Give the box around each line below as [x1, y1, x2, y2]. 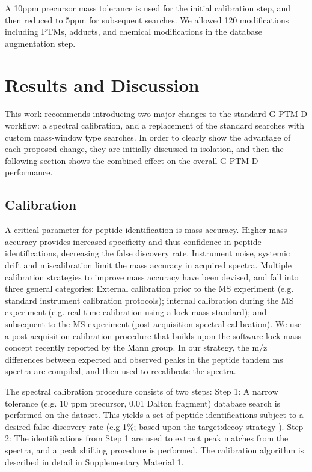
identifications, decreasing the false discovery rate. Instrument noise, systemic [5, 247, 290, 259]
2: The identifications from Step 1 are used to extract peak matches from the [5, 432, 289, 444]
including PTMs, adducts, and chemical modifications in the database [5, 25, 262, 38]
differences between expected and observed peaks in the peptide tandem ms [5, 352, 283, 365]
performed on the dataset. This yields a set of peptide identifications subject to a [5, 408, 304, 421]
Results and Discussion [5, 72, 200, 97]
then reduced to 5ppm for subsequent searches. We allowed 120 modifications [5, 13, 289, 26]
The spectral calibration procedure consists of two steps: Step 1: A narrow [5, 384, 278, 397]
